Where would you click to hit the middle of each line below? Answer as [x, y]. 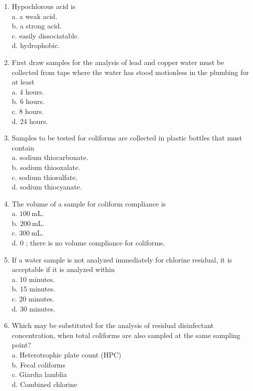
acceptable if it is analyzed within [63, 269]
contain [23, 147]
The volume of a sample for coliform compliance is [89, 203]
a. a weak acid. [34, 16]
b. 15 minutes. [33, 289]
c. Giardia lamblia [39, 374]
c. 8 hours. [28, 111]
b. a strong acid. [37, 26]
